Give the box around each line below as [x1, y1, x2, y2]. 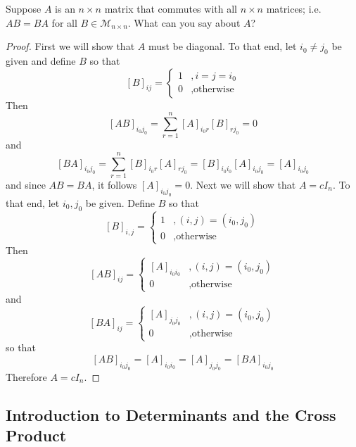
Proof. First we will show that [6, 39, 135, 53]
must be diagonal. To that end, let [148, 39, 297, 53]
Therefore [6, 369, 47, 384]
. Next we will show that [190, 177, 296, 192]
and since [6, 177, 46, 192]
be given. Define [85, 195, 155, 210]
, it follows [91, 177, 137, 192]
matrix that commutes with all [104, 1, 237, 15]
